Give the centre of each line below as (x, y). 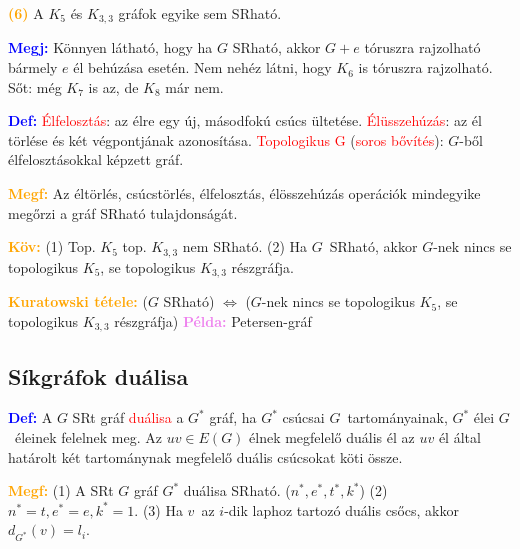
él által (459, 436)
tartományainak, (397, 417)
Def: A (30, 417)
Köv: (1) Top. (52, 246)
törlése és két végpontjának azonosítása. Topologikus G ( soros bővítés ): (226, 139)
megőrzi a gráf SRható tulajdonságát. (123, 212)
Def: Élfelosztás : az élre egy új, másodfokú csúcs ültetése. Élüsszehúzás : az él (245, 120)
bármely (33, 67)
